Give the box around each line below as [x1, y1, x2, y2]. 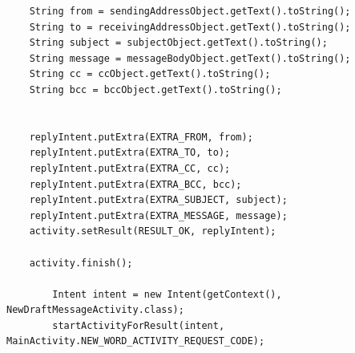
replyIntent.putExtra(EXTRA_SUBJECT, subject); [29, 194, 288, 206]
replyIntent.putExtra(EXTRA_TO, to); [29, 147, 231, 159]
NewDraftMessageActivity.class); [6, 304, 184, 316]
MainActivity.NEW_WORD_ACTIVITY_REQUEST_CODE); [6, 335, 265, 347]
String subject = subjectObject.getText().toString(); [29, 37, 328, 49]
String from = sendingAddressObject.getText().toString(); [29, 6, 351, 17]
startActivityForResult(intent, [52, 319, 225, 331]
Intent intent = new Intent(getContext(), [52, 288, 282, 300]
